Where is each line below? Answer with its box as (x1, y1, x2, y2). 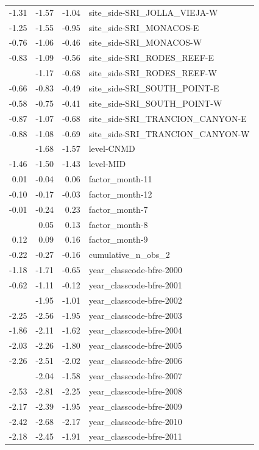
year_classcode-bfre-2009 (88, 399, 182, 412)
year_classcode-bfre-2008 (88, 384, 182, 397)
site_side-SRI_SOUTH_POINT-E (88, 81, 219, 94)
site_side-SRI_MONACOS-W (88, 36, 202, 49)
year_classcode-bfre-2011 (88, 430, 182, 443)
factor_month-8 (88, 218, 148, 230)
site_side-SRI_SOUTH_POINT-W (88, 96, 222, 109)
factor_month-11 (88, 173, 152, 185)
